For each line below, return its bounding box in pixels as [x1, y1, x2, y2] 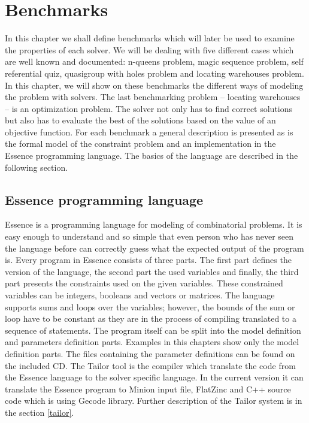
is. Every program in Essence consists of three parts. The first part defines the [5, 253, 292, 266]
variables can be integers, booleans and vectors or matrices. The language [5, 289, 275, 301]
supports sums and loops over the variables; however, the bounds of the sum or [5, 300, 295, 313]
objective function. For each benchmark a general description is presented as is [5, 125, 293, 138]
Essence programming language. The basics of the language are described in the [5, 149, 298, 162]
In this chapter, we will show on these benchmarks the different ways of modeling [5, 78, 304, 91]
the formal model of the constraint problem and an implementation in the [5, 137, 276, 150]
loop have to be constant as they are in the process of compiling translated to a [5, 312, 296, 325]
